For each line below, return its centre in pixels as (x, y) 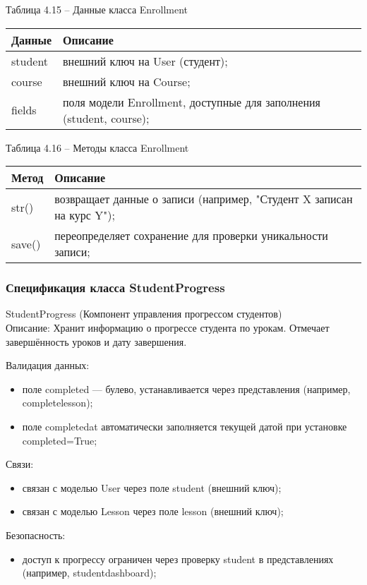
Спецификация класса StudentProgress (115, 288)
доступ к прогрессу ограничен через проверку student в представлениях (178, 559)
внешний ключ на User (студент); (145, 61)
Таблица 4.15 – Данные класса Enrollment (97, 9)
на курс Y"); (85, 215)
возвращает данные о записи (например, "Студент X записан (204, 199)
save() (26, 243)
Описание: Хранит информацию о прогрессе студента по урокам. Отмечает (168, 327)
